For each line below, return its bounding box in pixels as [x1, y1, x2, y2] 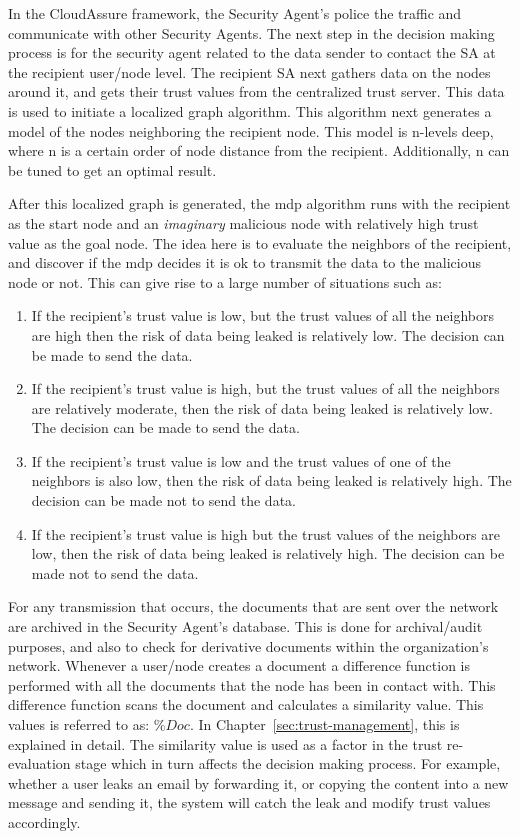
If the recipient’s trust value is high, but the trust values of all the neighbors [31, 378, 500, 399]
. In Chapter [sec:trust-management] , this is [189, 714, 460, 734]
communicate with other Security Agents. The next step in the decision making [8, 22, 495, 43]
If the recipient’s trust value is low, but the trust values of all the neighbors [31, 305, 495, 326]
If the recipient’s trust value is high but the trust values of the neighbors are [31, 523, 500, 544]
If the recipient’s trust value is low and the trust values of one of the [31, 450, 451, 471]
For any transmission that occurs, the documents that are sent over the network [8, 596, 499, 617]
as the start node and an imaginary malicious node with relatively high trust [8, 212, 479, 233]
